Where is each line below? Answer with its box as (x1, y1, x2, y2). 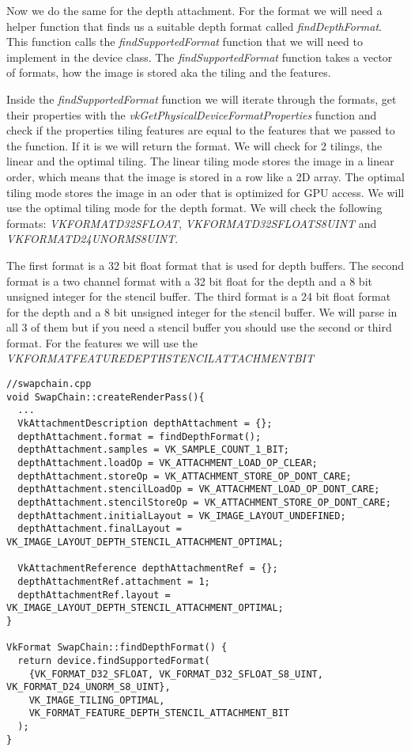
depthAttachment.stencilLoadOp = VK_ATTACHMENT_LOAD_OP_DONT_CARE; (17, 484, 380, 495)
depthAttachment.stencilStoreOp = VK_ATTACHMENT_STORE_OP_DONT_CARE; (17, 496, 391, 508)
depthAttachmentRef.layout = (17, 589, 171, 601)
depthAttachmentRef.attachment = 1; (17, 575, 210, 587)
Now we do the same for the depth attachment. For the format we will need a (6, 2, 383, 18)
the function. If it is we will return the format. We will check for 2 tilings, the (6, 137, 383, 154)
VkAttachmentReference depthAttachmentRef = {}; (17, 563, 278, 575)
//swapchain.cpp (6, 378, 92, 390)
